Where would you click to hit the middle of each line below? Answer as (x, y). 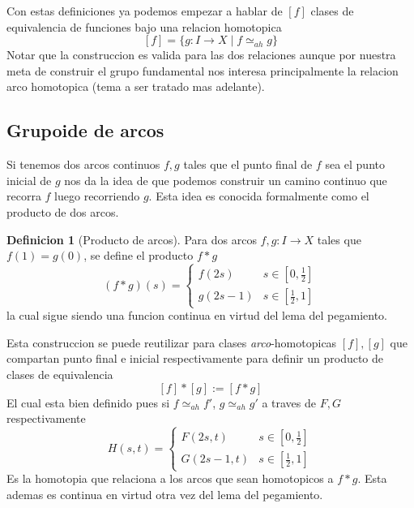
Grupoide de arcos (85, 130)
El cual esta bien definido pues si (88, 402)
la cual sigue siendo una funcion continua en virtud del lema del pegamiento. (197, 315)
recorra (24, 196)
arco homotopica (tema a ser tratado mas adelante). (136, 86)
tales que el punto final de (248, 164)
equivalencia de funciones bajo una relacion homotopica (144, 26)
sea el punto (355, 164)
